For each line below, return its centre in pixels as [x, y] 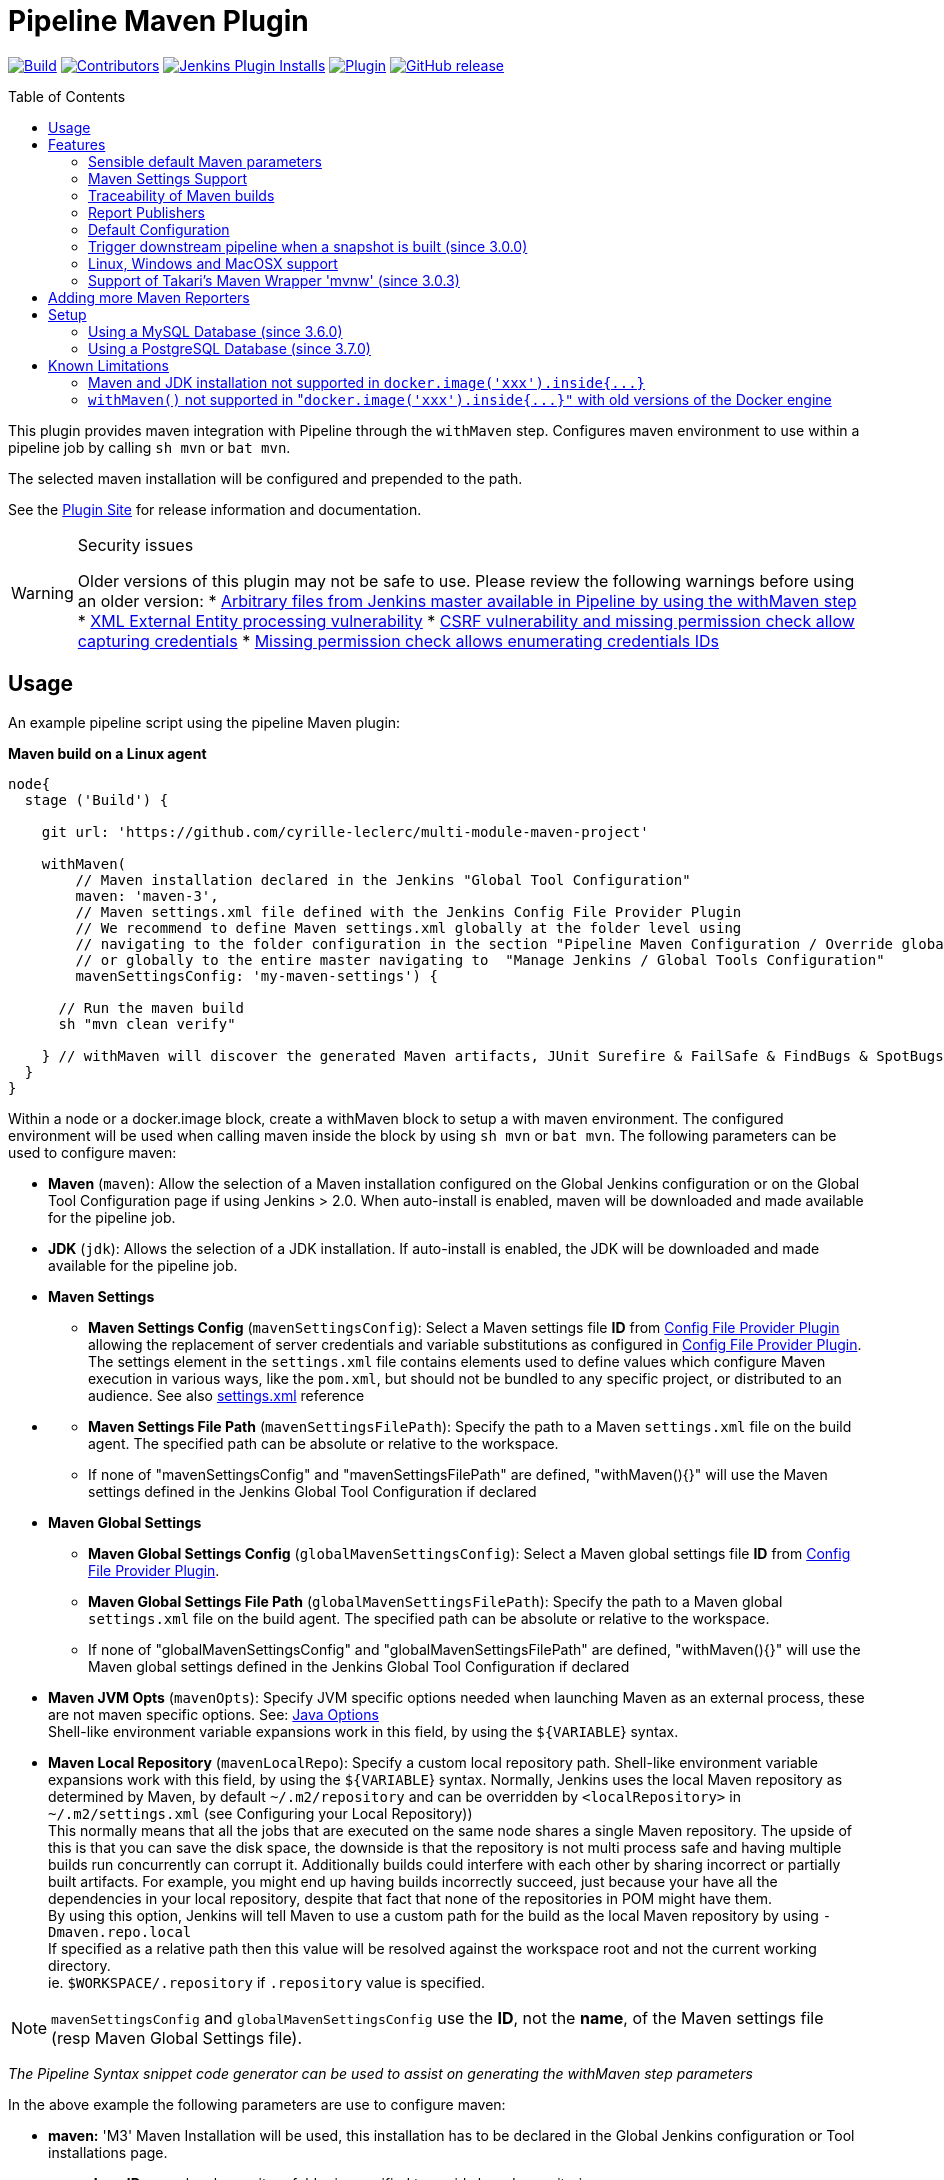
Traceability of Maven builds [181, 195]
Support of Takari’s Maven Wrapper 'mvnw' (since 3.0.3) [274, 280]
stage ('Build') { [96, 799]
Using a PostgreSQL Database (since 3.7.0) [229, 348]
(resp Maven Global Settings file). [177, 2037]
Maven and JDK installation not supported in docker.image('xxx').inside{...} [367, 382]
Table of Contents [67, 96]
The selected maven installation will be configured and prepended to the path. [265, 478]
